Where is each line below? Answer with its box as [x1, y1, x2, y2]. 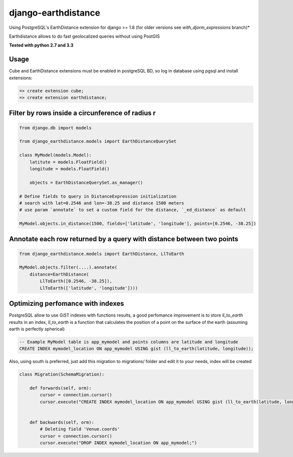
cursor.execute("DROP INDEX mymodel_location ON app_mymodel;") [40, 440, 197, 446]
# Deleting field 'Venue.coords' [40, 426, 120, 432]
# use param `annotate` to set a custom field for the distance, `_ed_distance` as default [19, 207, 246, 213]
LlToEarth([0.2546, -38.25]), [40, 278, 112, 284]
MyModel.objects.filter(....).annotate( [19, 265, 117, 270]
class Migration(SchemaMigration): [19, 372, 105, 377]
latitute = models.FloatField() [29, 159, 107, 165]
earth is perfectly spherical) [9, 326, 65, 332]
